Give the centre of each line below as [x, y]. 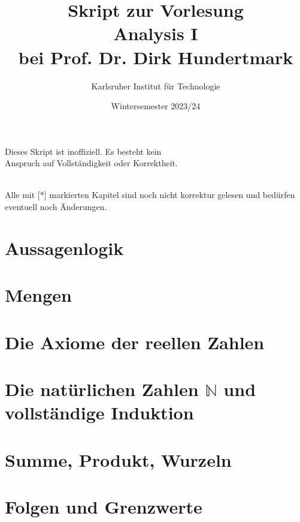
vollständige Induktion [99, 412]
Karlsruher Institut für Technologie [156, 85]
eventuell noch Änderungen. [56, 207]
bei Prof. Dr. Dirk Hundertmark [156, 57]
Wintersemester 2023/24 [156, 106]
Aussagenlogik [64, 247]
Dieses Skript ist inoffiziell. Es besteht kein [83, 151]
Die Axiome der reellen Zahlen [135, 342]
